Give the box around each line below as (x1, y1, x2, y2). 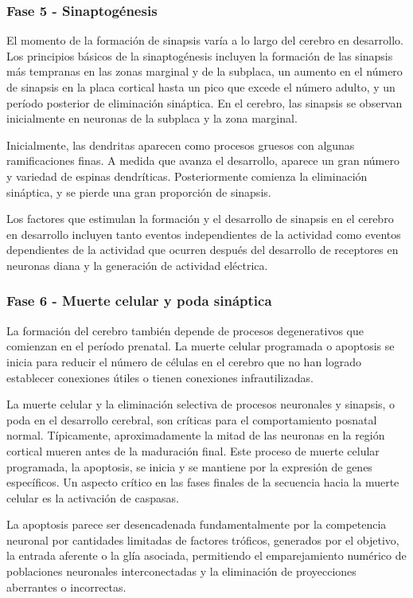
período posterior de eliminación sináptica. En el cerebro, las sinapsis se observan (6, 94, 403, 111)
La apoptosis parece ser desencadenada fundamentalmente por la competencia (6, 516, 387, 533)
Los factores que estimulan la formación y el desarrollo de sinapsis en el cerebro (6, 210, 394, 227)
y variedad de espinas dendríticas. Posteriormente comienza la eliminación (6, 167, 368, 184)
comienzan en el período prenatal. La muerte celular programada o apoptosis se (6, 338, 395, 354)
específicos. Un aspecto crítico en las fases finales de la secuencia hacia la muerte (6, 474, 399, 491)
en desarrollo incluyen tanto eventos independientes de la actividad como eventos (6, 225, 401, 242)
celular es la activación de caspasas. (6, 489, 179, 506)
